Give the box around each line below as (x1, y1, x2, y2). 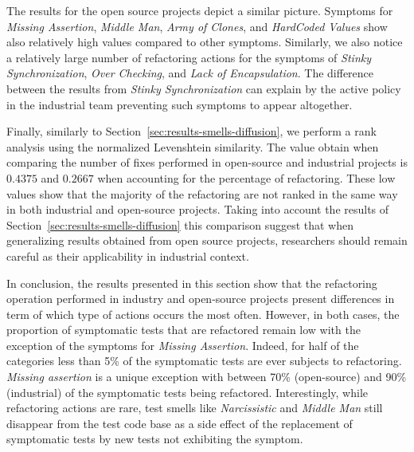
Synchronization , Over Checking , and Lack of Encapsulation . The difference (6, 65, 374, 81)
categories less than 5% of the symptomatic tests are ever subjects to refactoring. (6, 352, 402, 369)
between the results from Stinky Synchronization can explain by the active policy (6, 80, 401, 96)
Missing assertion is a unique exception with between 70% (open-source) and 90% (6, 368, 407, 385)
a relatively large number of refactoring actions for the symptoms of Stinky (6, 49, 372, 65)
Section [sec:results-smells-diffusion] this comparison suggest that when (6, 216, 354, 233)
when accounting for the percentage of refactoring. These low (97, 169, 396, 186)
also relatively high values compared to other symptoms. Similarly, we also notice (6, 33, 403, 50)
